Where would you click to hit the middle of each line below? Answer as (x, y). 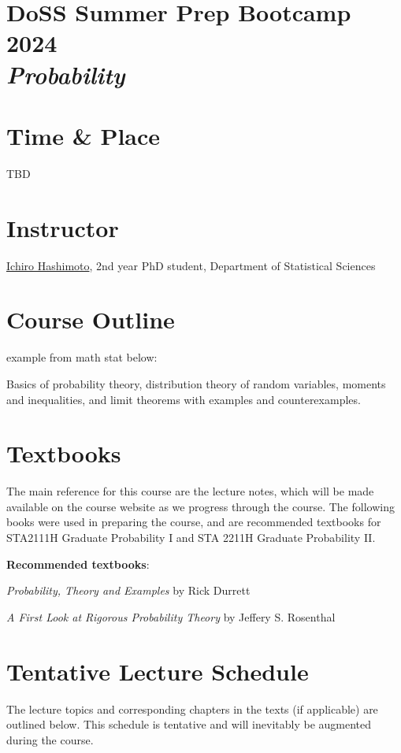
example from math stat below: (82, 357)
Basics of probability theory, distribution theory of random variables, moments (196, 383)
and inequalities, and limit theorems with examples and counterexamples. (184, 399)
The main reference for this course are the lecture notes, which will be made (190, 491)
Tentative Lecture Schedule (158, 671)
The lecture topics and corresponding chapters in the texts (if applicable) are (192, 708)
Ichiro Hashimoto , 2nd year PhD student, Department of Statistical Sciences (191, 265)
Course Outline (91, 319)
